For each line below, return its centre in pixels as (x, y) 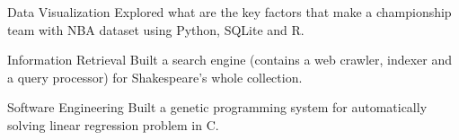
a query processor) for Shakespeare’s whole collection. (155, 77)
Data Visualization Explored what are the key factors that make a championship (229, 12)
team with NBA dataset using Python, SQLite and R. (156, 29)
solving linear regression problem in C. (113, 124)
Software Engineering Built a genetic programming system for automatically (217, 107)
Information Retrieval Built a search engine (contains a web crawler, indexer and (230, 60)
